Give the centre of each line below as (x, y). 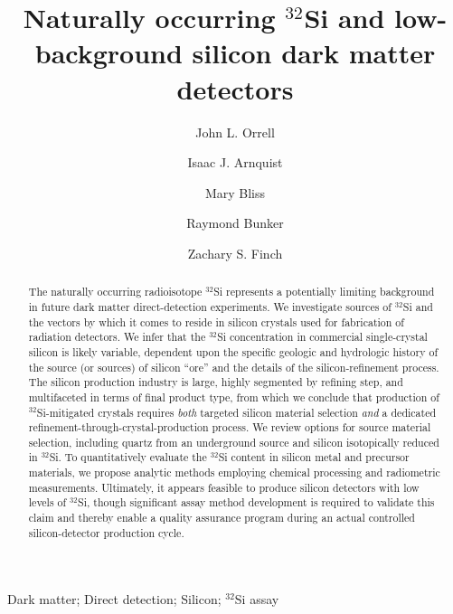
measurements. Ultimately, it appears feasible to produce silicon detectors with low (224, 487)
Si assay (257, 599)
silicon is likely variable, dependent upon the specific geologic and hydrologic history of (233, 351)
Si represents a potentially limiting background (324, 292)
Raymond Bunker (235, 223)
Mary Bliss (235, 192)
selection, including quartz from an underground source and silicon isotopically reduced (234, 442)
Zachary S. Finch (235, 253)
